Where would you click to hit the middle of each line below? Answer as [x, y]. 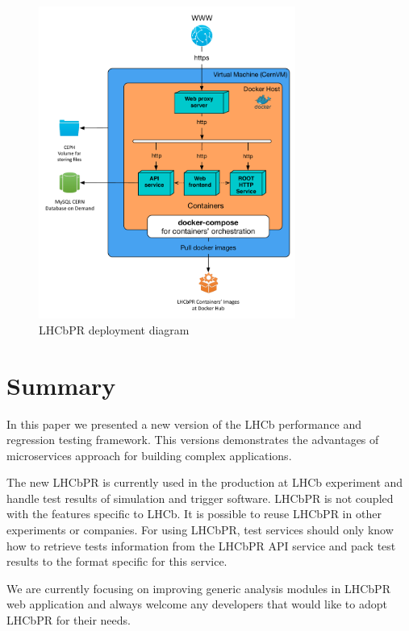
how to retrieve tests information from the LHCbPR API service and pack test [201, 545]
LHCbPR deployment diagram [114, 329]
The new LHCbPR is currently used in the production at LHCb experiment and [205, 482]
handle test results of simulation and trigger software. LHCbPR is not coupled [200, 498]
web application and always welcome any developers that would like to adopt [197, 604]
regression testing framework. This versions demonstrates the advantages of [193, 440]
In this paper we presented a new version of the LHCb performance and [184, 423]
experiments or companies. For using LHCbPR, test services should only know [200, 530]
